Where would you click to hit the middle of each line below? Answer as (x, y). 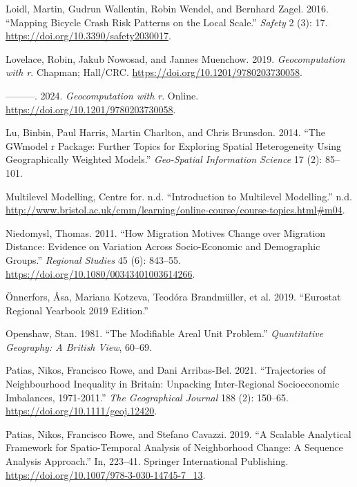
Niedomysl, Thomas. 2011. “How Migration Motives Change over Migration (166, 232)
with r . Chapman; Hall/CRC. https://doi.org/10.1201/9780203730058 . (154, 72)
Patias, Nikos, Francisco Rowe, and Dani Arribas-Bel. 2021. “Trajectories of (166, 370)
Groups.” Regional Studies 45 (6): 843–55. (93, 259)
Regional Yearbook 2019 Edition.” (77, 310)
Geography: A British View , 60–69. (79, 346)
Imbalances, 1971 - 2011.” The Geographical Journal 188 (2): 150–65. (147, 397)
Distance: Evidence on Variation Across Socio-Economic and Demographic (163, 246)
